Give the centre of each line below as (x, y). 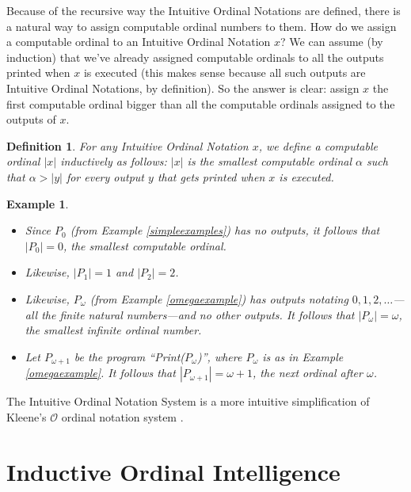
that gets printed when (211, 176)
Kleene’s (27, 416)
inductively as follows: (114, 161)
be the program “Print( (129, 356)
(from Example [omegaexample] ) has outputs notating (219, 298)
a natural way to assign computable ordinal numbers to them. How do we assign (202, 26)
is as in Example (303, 356)
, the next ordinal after (308, 373)
